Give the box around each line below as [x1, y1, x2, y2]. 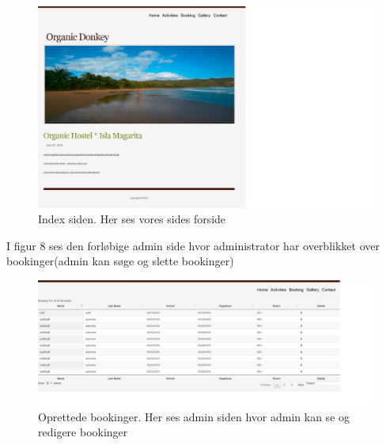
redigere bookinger [38, 424, 128, 440]
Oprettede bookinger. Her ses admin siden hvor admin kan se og [38, 408, 350, 424]
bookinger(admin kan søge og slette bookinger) [6, 253, 234, 269]
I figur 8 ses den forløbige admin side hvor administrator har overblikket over [6, 237, 380, 253]
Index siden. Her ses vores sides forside [38, 211, 226, 227]
